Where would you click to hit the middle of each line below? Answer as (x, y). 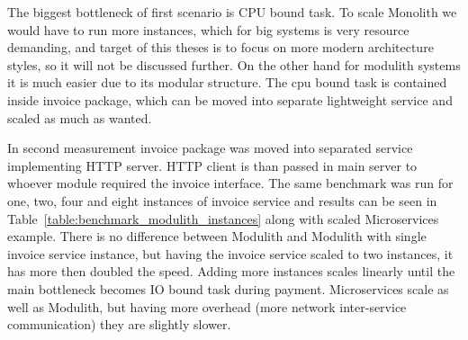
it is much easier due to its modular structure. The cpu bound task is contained (227, 82)
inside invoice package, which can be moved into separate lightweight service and (230, 99)
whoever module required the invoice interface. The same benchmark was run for (230, 183)
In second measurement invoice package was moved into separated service (210, 148)
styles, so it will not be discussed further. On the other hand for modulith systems (234, 64)
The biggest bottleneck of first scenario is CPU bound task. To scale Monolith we (232, 12)
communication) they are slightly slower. (119, 324)
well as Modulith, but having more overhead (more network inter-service (207, 306)
